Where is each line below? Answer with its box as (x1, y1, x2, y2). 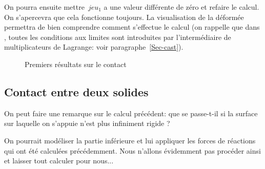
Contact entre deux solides (4, 83, 149, 99)
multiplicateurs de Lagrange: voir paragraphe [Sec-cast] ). (4, 41, 184, 52)
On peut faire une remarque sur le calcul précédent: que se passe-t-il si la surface (4, 108, 258, 118)
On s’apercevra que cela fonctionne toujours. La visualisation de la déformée (4, 11, 244, 22)
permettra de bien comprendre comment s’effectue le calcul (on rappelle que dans (4, 22, 260, 32)
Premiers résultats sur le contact (25, 58, 127, 69)
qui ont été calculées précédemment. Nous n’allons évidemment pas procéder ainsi (4, 145, 261, 156)
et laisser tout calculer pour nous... (4, 155, 114, 166)
